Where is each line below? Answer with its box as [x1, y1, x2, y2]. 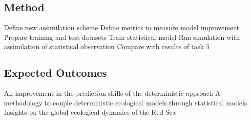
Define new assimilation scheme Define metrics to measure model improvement [4, 22, 240, 33]
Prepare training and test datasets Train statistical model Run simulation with [4, 32, 240, 42]
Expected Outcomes [4, 65, 107, 80]
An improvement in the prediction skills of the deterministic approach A [4, 88, 221, 98]
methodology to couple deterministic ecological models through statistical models [4, 97, 247, 107]
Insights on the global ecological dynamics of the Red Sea [4, 107, 176, 117]
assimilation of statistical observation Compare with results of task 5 [4, 41, 209, 51]
